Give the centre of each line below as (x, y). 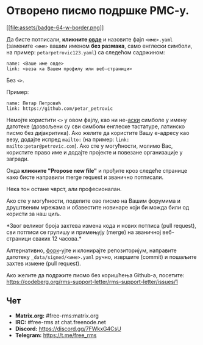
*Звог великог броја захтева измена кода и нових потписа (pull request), (101, 225)
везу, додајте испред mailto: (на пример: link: (68, 139)
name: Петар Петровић (34, 103)
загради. (18, 159)
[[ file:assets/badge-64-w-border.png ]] (55, 27)
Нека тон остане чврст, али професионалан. (64, 189)
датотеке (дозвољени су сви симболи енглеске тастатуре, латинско (96, 126)
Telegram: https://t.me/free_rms (56, 335)
